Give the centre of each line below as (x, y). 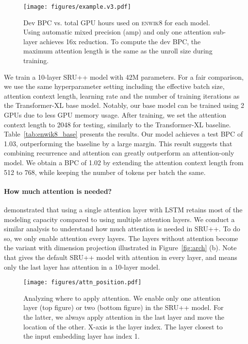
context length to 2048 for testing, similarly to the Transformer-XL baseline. (117, 124)
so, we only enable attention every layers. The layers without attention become (121, 238)
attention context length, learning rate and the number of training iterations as (122, 95)
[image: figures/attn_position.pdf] (83, 283)
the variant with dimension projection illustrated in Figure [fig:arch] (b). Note (120, 248)
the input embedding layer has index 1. (82, 336)
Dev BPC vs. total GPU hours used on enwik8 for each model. (117, 22)
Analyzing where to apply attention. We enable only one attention (122, 298)
